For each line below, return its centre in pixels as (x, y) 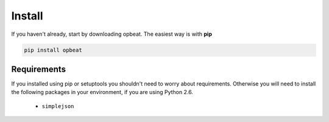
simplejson (58, 106)
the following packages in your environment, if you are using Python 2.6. (102, 92)
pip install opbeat (53, 50)
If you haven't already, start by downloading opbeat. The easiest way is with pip (112, 34)
